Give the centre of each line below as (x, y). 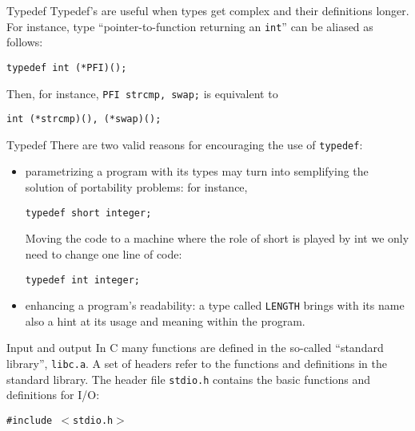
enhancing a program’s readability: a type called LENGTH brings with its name (215, 305)
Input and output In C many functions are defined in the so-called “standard (195, 348)
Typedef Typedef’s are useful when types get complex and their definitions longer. (208, 10)
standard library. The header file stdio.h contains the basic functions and (189, 379)
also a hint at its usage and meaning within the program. (165, 320)
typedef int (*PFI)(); (67, 67)
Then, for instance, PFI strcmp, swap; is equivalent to (142, 93)
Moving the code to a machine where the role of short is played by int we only (217, 238)
